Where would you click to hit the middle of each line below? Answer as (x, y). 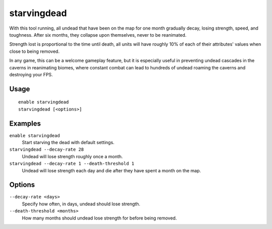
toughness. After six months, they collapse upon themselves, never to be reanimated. (98, 35)
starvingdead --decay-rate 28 (47, 150)
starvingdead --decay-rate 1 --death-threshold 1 (72, 164)
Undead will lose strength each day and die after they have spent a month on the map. (111, 170)
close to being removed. (35, 51)
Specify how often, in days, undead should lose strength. (81, 204)
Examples (25, 123)
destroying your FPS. (31, 74)
